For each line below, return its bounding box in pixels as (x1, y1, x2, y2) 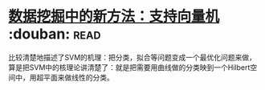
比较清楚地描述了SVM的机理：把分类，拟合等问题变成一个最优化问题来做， (8, 52, 257, 62)
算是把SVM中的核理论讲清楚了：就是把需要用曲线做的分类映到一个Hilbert (8, 62, 251, 72)
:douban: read (8, 25, 101, 43)
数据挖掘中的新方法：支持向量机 (8, 7, 220, 26)
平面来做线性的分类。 (43, 72, 114, 82)
